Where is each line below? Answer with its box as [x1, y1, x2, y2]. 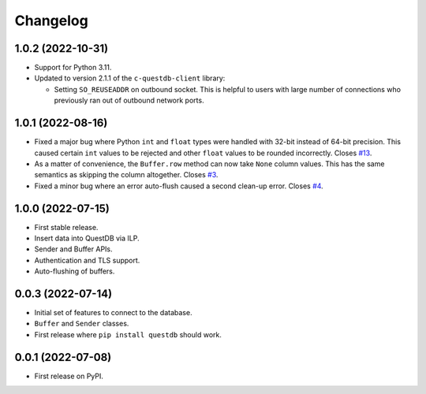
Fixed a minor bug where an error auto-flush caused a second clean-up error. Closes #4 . [34, 181, 323, 191]
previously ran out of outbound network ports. [54, 95, 204, 106]
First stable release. [34, 222, 99, 232]
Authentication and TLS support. [34, 255, 140, 265]
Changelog [14, 12, 88, 29]
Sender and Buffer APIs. [34, 244, 113, 254]
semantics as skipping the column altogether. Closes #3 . [34, 170, 219, 180]
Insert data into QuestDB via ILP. [34, 233, 140, 243]
